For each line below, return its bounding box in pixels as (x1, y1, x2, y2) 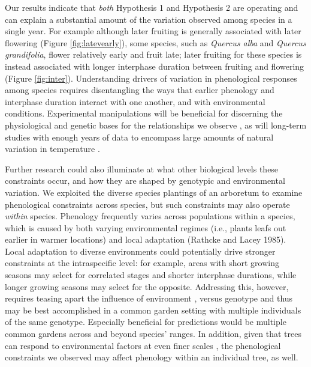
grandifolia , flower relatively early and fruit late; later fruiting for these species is (5, 48, 302, 61)
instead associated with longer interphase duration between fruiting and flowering (5, 59, 304, 72)
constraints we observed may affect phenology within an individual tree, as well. (5, 351, 298, 363)
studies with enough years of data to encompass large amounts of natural (5, 130, 274, 143)
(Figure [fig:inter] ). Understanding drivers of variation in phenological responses (5, 71, 297, 84)
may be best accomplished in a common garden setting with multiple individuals (5, 303, 301, 316)
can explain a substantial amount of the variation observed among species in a (5, 13, 292, 25)
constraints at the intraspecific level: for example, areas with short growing (5, 256, 279, 269)
